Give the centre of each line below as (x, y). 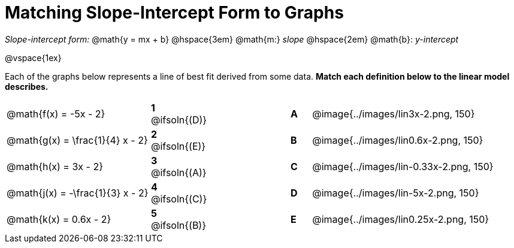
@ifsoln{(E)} (178, 146)
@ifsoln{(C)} (179, 199)
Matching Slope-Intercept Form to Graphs (174, 13)
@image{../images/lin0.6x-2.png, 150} (398, 140)
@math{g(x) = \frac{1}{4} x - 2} (77, 140)
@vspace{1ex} (33, 58)
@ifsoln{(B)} (179, 225)
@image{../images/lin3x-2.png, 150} (394, 114)
